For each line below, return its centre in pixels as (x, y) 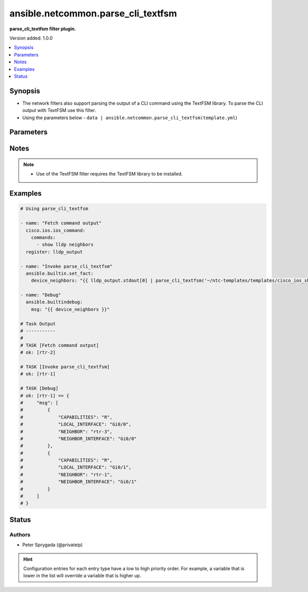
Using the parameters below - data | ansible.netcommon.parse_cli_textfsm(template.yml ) (130, 118)
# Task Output (38, 324)
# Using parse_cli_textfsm (54, 209)
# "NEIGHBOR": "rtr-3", (66, 432)
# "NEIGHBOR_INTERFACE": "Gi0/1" (79, 482)
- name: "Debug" (41, 295)
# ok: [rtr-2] (38, 352)
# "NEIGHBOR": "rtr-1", (66, 474)
